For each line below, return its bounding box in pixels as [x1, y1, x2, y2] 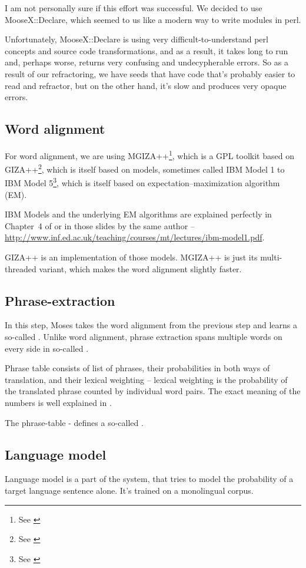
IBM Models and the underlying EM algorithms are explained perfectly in [5, 208, 272, 220]
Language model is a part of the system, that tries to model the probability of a [5, 473, 294, 485]
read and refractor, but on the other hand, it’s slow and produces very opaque [5, 79, 287, 91]
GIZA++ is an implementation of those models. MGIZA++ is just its [5, 251, 258, 263]
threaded [5, 262, 36, 275]
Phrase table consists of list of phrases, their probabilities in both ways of [5, 362, 270, 374]
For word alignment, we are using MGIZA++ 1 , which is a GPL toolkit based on [5, 147, 294, 161]
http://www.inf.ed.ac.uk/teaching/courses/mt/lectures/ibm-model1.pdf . [5, 231, 265, 243]
